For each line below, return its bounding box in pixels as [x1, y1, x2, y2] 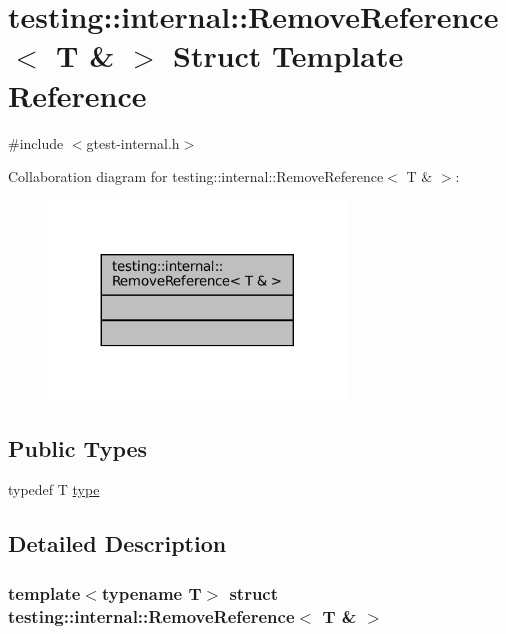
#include [8, 132, 64, 153]
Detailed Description [8, 528, 227, 559]
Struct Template [172, 35, 404, 76]
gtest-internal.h [86, 132, 180, 153]
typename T [101, 580, 202, 605]
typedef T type [8, 479, 100, 500]
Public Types [8, 432, 148, 463]
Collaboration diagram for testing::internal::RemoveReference [8, 166, 384, 187]
